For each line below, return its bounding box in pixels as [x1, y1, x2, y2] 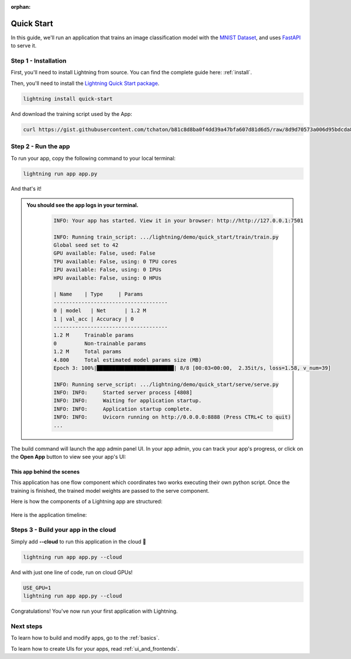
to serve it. [11, 42, 37, 49]
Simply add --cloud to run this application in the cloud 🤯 [11, 538, 146, 545]
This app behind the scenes [11, 468, 80, 475]
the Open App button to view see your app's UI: [11, 454, 126, 460]
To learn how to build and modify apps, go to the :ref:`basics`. [11, 634, 160, 641]
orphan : [11, 4, 31, 10]
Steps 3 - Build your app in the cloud [11, 526, 116, 534]
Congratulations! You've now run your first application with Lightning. [11, 607, 178, 615]
